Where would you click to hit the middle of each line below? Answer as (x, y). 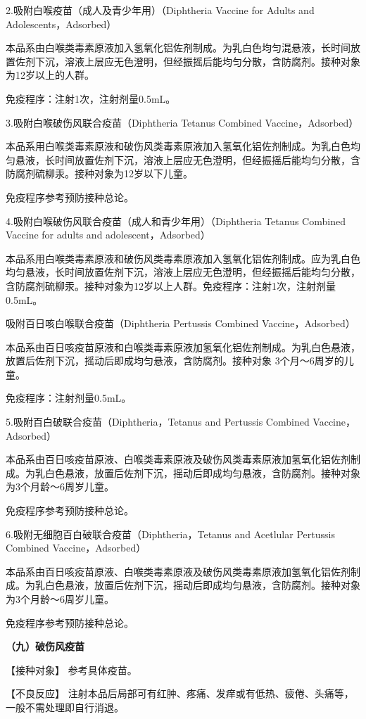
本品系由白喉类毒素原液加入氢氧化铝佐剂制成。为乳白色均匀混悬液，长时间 (178, 47)
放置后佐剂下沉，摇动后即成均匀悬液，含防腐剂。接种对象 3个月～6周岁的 (175, 361)
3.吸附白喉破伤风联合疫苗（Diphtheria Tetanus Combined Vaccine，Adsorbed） (182, 122)
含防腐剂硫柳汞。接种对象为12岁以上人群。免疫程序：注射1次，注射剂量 (171, 285)
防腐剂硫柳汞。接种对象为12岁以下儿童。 (99, 173)
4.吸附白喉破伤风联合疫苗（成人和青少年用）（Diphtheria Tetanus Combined (176, 221)
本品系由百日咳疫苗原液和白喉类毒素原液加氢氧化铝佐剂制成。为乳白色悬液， (183, 346)
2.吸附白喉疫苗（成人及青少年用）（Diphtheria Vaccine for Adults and (160, 10)
